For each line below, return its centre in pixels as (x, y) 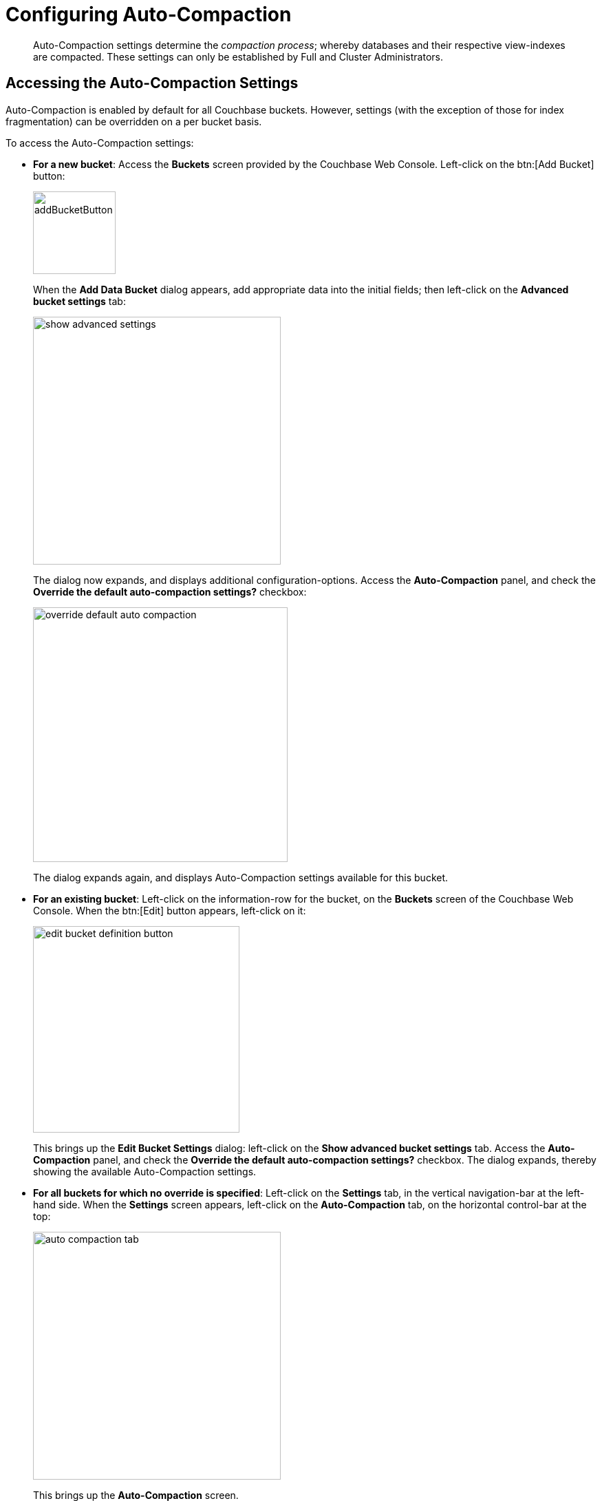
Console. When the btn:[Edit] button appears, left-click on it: (170, 910)
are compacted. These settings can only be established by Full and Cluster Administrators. (238, 56)
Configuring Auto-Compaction (149, 14)
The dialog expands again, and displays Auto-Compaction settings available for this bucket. (241, 877)
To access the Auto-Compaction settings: (100, 143)
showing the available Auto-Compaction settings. (145, 1171)
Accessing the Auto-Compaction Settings (152, 83)
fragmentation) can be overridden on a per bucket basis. (134, 121)
